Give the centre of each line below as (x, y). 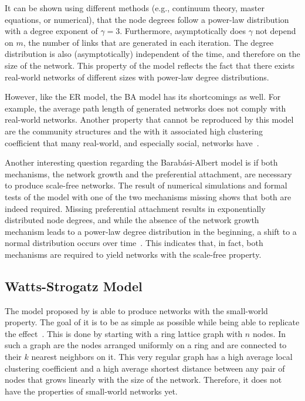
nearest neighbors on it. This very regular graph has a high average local (162, 357)
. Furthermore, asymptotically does (183, 31)
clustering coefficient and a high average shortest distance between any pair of (145, 368)
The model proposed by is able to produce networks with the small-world (136, 310)
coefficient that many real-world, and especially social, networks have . (132, 142)
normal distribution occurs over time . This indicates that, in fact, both (134, 243)
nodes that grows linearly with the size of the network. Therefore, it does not (143, 380)
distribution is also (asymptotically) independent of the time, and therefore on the (152, 54)
